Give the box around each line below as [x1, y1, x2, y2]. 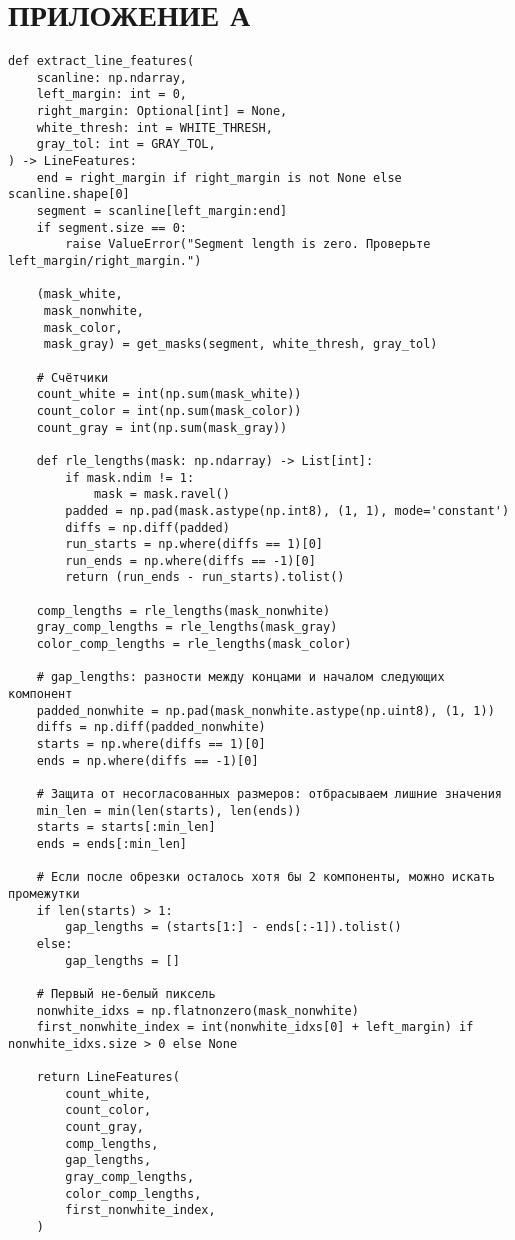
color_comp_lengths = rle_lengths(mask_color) [36, 637, 352, 652]
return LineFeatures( [36, 1070, 180, 1085]
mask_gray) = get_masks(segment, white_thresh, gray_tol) [43, 337, 438, 352]
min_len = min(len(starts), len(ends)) [36, 803, 302, 818]
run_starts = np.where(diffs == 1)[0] [65, 537, 323, 552]
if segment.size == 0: [36, 220, 187, 235]
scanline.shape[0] [8, 187, 130, 202]
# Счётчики [36, 370, 109, 385]
